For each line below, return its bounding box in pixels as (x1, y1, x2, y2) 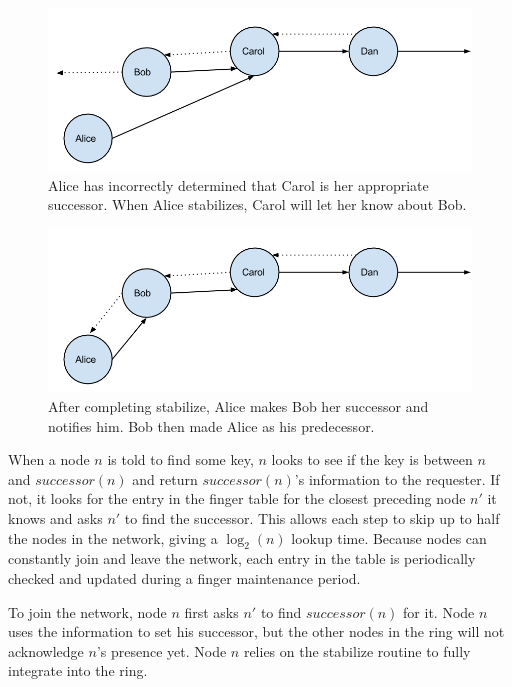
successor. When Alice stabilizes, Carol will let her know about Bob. (48, 194, 467, 215)
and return (132, 468, 198, 489)
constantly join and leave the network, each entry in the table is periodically (8, 548, 476, 569)
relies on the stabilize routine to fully (243, 640, 471, 661)
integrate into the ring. (8, 660, 148, 681)
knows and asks (8, 507, 103, 528)
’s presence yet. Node (96, 640, 227, 661)
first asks (184, 601, 239, 622)
